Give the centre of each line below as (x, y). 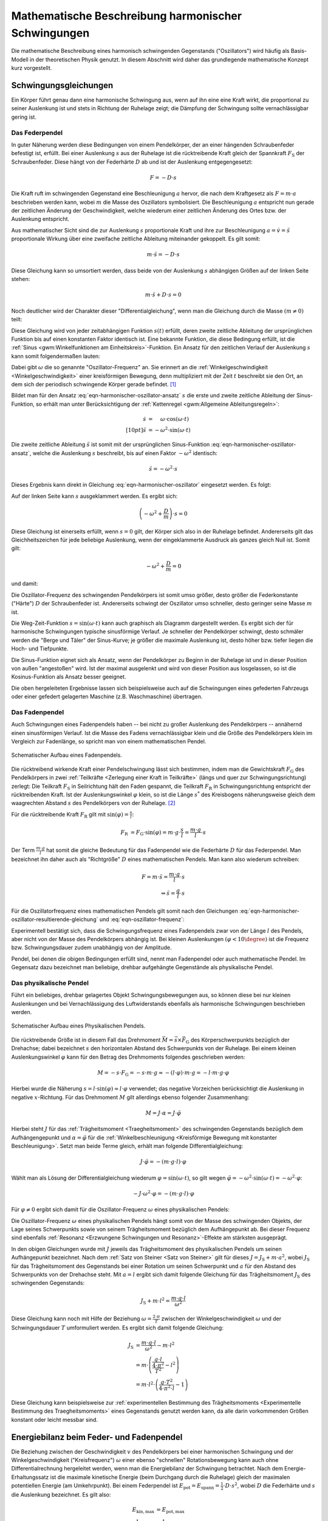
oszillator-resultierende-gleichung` (55, 919)
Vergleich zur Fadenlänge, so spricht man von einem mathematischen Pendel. (109, 742)
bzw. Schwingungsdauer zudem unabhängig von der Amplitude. (91, 948)
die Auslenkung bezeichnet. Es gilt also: (61, 1494)
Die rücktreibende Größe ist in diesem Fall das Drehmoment (86, 1040)
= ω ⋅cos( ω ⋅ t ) (169, 419)
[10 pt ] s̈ (136, 430)
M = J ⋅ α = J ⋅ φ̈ (163, 1113)
